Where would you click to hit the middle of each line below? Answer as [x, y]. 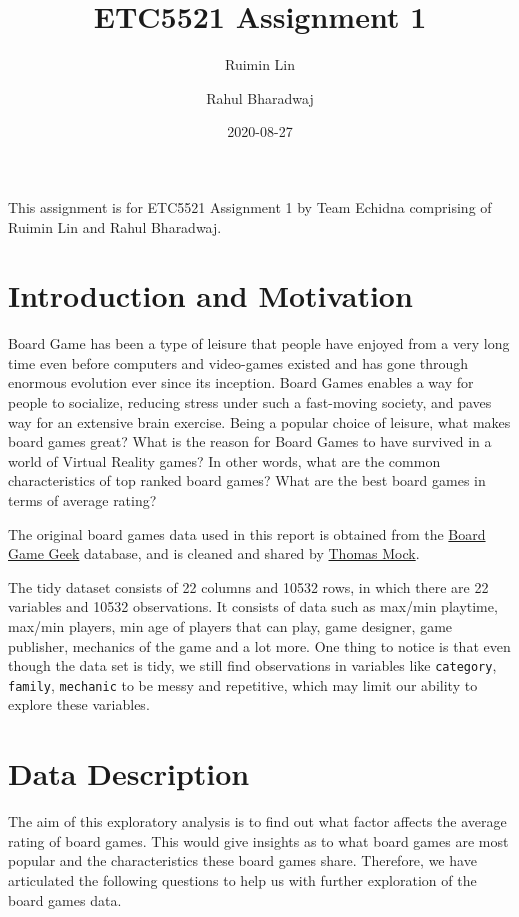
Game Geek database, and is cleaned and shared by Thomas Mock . [214, 553]
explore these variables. [79, 704]
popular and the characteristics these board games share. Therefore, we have [242, 860]
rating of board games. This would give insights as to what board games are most [258, 840]
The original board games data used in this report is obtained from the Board [247, 533]
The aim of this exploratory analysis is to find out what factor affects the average [257, 821]
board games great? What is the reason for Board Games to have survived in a [250, 441]
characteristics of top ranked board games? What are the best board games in [247, 480]
